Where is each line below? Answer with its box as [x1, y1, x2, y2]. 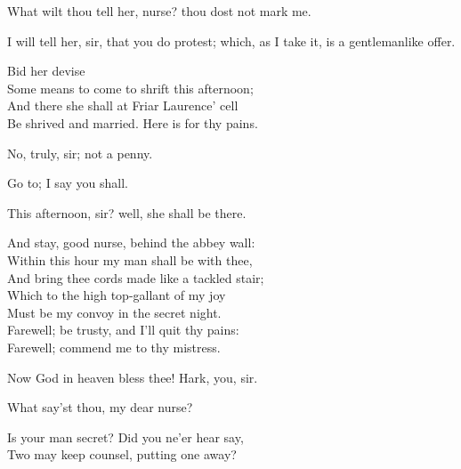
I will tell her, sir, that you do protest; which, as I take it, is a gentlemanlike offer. [7, 31, 456, 50]
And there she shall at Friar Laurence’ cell [7, 96, 239, 115]
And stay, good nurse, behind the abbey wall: [7, 233, 255, 252]
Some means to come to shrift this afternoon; [7, 78, 254, 97]
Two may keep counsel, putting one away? [7, 445, 237, 464]
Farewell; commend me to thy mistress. [7, 337, 221, 356]
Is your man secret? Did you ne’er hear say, [7, 427, 244, 446]
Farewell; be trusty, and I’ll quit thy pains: [7, 320, 239, 339]
